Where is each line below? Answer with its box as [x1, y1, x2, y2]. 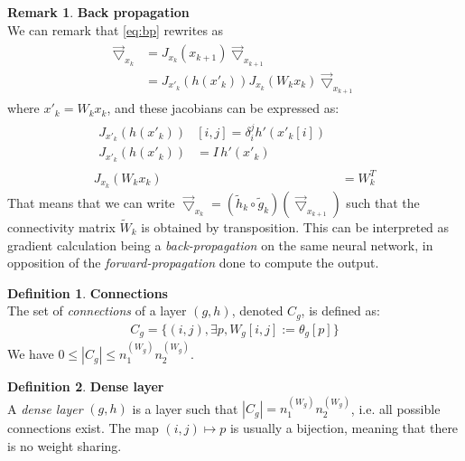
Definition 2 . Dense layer [7, 377, 164, 396]
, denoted [231, 301, 284, 320]
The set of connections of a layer [7, 301, 187, 320]
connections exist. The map [7, 419, 159, 437]
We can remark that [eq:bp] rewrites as [7, 20, 224, 39]
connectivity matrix [7, 217, 116, 236]
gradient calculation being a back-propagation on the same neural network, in [7, 235, 433, 254]
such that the [346, 193, 420, 212]
